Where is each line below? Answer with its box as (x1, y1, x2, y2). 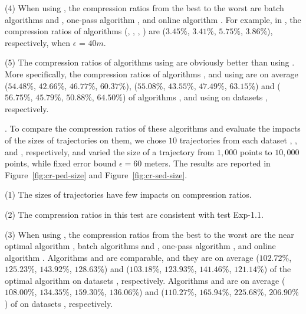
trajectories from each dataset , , (179, 133, 298, 146)
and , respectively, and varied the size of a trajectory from (5, 145, 215, 158)
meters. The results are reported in (144, 157, 271, 169)
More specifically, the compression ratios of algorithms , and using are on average (5, 67, 298, 80)
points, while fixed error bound (5, 157, 117, 169)
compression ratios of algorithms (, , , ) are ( (5, 25, 166, 37)
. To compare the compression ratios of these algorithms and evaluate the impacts (5, 122, 301, 135)
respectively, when (5, 36, 70, 48)
